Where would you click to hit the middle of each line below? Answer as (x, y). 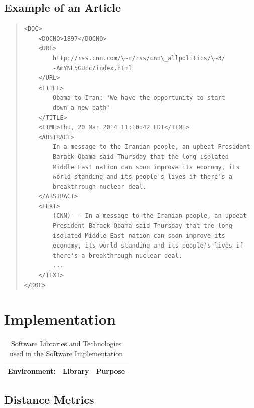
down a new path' (82, 107)
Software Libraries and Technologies (66, 343)
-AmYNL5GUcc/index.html (92, 68)
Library (76, 371)
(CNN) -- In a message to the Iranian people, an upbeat (150, 216)
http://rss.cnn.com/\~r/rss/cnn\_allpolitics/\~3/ (139, 58)
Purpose (111, 371)
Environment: (32, 371)
